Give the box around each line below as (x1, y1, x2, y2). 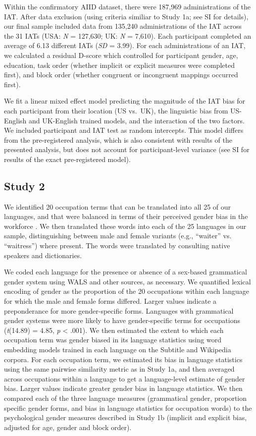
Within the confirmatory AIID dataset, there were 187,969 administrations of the (4, 1, 251, 11)
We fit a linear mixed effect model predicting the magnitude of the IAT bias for (4, 96, 246, 106)
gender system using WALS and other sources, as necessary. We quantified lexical (4, 276, 251, 286)
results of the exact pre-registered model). (4, 154, 131, 164)
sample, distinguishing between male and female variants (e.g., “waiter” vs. (4, 230, 232, 241)
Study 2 (4, 178, 45, 193)
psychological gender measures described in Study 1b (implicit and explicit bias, (4, 412, 247, 423)
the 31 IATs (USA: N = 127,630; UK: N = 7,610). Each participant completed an (4, 30, 252, 41)
